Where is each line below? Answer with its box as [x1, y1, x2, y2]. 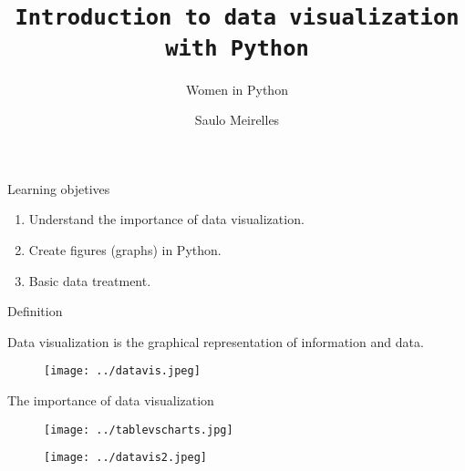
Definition [7, 302, 63, 321]
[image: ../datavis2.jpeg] [44, 451, 207, 465]
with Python [165, 35, 309, 61]
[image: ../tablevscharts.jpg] [44, 423, 233, 436]
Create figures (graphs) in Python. [28, 240, 222, 259]
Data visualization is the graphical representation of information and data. [7, 332, 424, 351]
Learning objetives [7, 179, 110, 198]
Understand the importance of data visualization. [28, 210, 305, 229]
